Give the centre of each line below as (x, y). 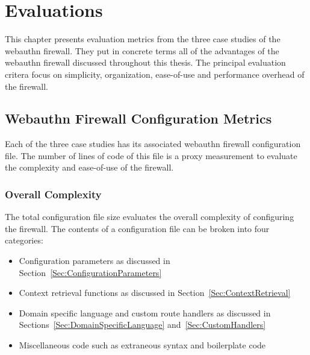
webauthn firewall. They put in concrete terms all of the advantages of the (142, 50)
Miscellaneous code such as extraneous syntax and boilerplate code (142, 345)
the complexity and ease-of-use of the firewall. (89, 167)
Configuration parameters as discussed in (95, 261)
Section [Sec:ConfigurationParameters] (90, 272)
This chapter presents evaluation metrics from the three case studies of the (143, 39)
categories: (24, 240)
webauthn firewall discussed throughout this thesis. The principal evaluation (145, 62)
